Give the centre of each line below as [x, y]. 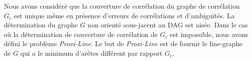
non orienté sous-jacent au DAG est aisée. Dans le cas [168, 25]
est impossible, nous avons [209, 34]
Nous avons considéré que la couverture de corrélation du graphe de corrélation [122, 6]
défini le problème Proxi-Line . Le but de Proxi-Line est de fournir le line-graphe [123, 43]
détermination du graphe [41, 25]
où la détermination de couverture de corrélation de [81, 34]
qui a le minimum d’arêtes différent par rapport [91, 53]
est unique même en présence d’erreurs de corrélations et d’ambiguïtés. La [124, 15]
